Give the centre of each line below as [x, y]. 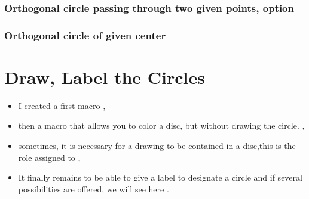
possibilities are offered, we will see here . [94, 189]
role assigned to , [49, 157]
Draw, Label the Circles [105, 77]
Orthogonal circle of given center [85, 35]
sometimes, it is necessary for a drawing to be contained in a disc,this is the [157, 145]
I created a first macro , [62, 105]
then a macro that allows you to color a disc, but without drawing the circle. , [161, 125]
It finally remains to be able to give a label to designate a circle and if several [160, 177]
